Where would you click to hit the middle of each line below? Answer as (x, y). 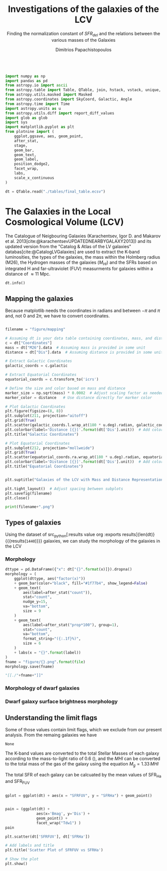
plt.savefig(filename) (29, 493)
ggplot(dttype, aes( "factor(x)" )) (50, 579)
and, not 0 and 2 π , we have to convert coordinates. (58, 316)
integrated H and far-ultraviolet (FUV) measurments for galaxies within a (79, 269)
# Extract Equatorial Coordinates (41, 375)
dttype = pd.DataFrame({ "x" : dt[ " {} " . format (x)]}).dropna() (69, 570)
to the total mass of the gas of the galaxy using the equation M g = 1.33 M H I (82, 764)
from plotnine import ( (30, 132)
